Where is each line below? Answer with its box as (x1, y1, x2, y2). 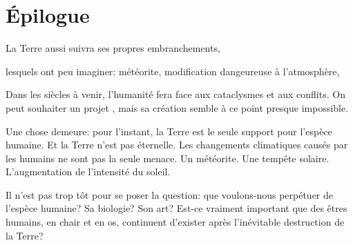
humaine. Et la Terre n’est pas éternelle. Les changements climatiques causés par (6, 137, 348, 152)
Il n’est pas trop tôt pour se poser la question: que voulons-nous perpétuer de (6, 187, 334, 202)
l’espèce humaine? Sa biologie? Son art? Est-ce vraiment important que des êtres (6, 201, 347, 215)
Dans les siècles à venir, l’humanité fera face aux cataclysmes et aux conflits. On (6, 87, 345, 101)
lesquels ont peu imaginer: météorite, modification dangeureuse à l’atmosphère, (6, 63, 340, 78)
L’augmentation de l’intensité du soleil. (6, 164, 171, 179)
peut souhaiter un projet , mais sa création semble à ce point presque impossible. (6, 100, 349, 115)
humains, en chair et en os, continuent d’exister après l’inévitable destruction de (6, 215, 345, 229)
